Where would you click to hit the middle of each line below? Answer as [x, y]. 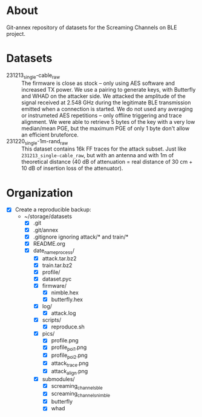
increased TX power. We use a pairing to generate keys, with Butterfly [109, 89]
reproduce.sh [68, 327]
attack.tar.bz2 [59, 258]
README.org [49, 243]
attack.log [64, 313]
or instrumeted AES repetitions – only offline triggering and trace [102, 115]
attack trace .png [70, 364]
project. [16, 33]
